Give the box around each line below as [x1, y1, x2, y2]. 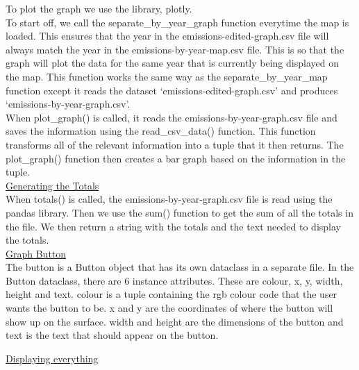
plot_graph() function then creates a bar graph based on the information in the [6, 151, 346, 165]
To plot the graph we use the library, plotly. [6, 1, 192, 15]
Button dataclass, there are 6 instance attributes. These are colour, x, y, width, [6, 273, 343, 287]
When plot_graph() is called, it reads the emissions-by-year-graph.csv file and [6, 110, 337, 124]
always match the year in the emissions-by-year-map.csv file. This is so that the [6, 42, 344, 56]
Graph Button [6, 246, 67, 260]
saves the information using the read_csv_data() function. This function [6, 124, 316, 138]
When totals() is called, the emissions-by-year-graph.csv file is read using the [6, 192, 333, 206]
